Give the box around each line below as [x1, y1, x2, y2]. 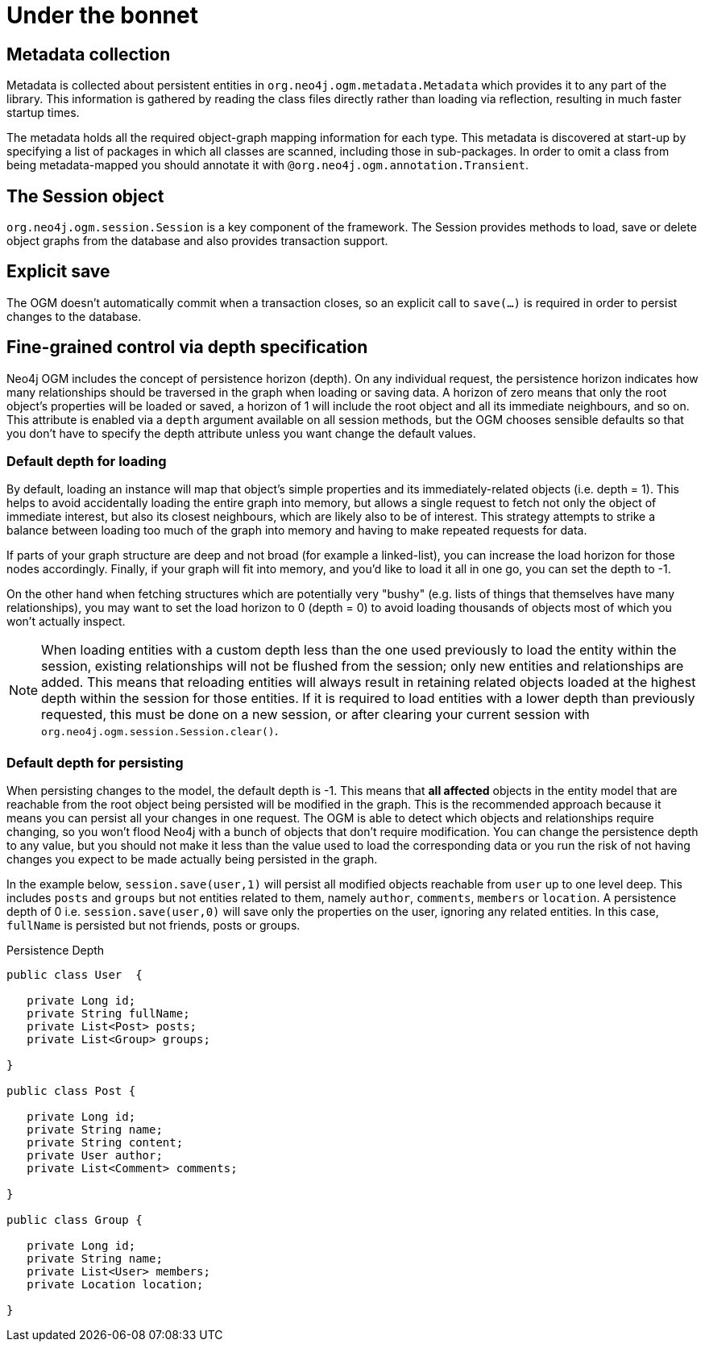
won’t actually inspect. [6, 614, 126, 629]
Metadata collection [6, 44, 171, 64]
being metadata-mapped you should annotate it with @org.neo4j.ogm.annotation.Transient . [6, 158, 529, 173]
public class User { [6, 968, 143, 982]
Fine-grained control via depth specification [6, 337, 368, 358]
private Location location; [27, 1278, 204, 1292]
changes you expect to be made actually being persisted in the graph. [6, 852, 378, 867]
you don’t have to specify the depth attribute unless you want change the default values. [6, 426, 476, 440]
